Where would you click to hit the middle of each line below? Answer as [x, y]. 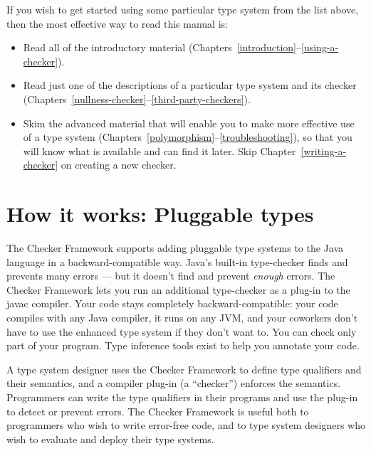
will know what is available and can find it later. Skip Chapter [160, 150]
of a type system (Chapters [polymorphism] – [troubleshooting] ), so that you [188, 137]
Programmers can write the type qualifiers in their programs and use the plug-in [182, 397]
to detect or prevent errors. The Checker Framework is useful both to [158, 411]
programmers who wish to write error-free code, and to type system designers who [186, 425]
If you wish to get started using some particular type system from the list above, [183, 9]
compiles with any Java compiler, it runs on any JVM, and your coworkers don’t [182, 318]
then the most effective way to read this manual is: [117, 23]
